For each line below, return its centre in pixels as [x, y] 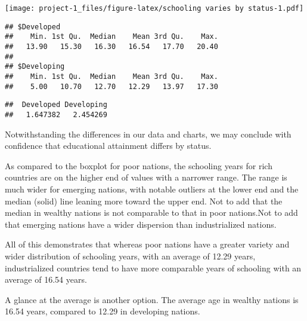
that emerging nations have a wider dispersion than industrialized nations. [141, 224]
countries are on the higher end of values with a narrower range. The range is [146, 177]
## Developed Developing [56, 105]
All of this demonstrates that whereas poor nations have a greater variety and [147, 244]
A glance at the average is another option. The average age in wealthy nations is [152, 299]
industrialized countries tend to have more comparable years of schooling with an [153, 267]
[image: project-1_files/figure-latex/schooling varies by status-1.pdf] [154, 8]
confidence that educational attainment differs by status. [108, 146]
